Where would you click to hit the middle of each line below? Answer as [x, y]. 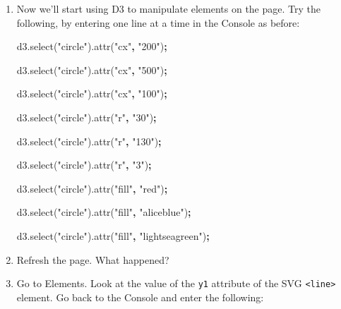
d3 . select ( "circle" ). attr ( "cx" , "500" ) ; [92, 69]
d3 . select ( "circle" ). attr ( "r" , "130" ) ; [89, 141]
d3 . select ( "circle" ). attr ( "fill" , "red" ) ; [92, 188]
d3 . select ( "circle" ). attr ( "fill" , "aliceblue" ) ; [104, 212]
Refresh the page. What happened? [93, 259]
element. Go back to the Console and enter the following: [140, 297]
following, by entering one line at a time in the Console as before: [158, 22]
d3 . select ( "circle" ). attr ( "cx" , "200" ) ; [92, 46]
